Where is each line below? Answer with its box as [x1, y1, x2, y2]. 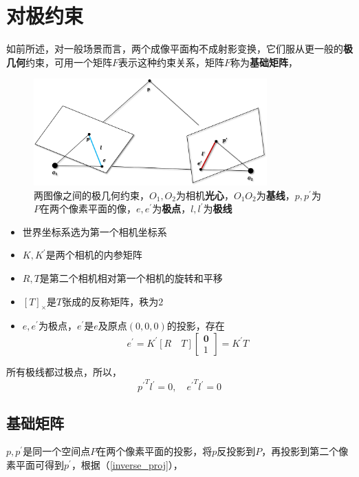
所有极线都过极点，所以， [6, 364, 122, 378]
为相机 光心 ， [175, 187, 234, 202]
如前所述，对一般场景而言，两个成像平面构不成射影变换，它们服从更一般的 [6, 41, 343, 56]
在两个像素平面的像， [40, 201, 136, 216]
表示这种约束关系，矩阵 [118, 54, 225, 69]
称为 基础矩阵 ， [230, 54, 298, 69]
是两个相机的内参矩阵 [45, 247, 142, 262]
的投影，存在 [166, 318, 225, 333]
